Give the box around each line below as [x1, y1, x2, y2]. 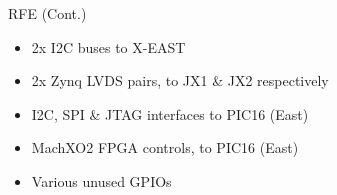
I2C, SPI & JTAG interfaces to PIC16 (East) [31, 103, 309, 124]
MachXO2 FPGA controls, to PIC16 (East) [31, 137, 299, 158]
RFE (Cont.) [8, 3, 87, 23]
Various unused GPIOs [31, 170, 172, 191]
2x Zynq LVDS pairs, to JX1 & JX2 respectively [31, 70, 329, 91]
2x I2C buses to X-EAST [31, 36, 186, 57]
